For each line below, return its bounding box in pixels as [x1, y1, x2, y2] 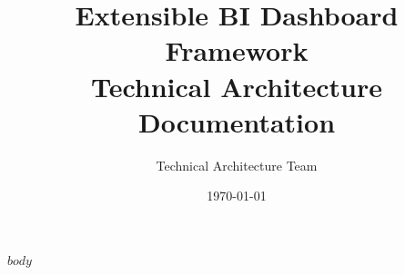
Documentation [137, 103, 336, 140]
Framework [165, 32, 309, 69]
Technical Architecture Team [156, 155, 318, 174]
